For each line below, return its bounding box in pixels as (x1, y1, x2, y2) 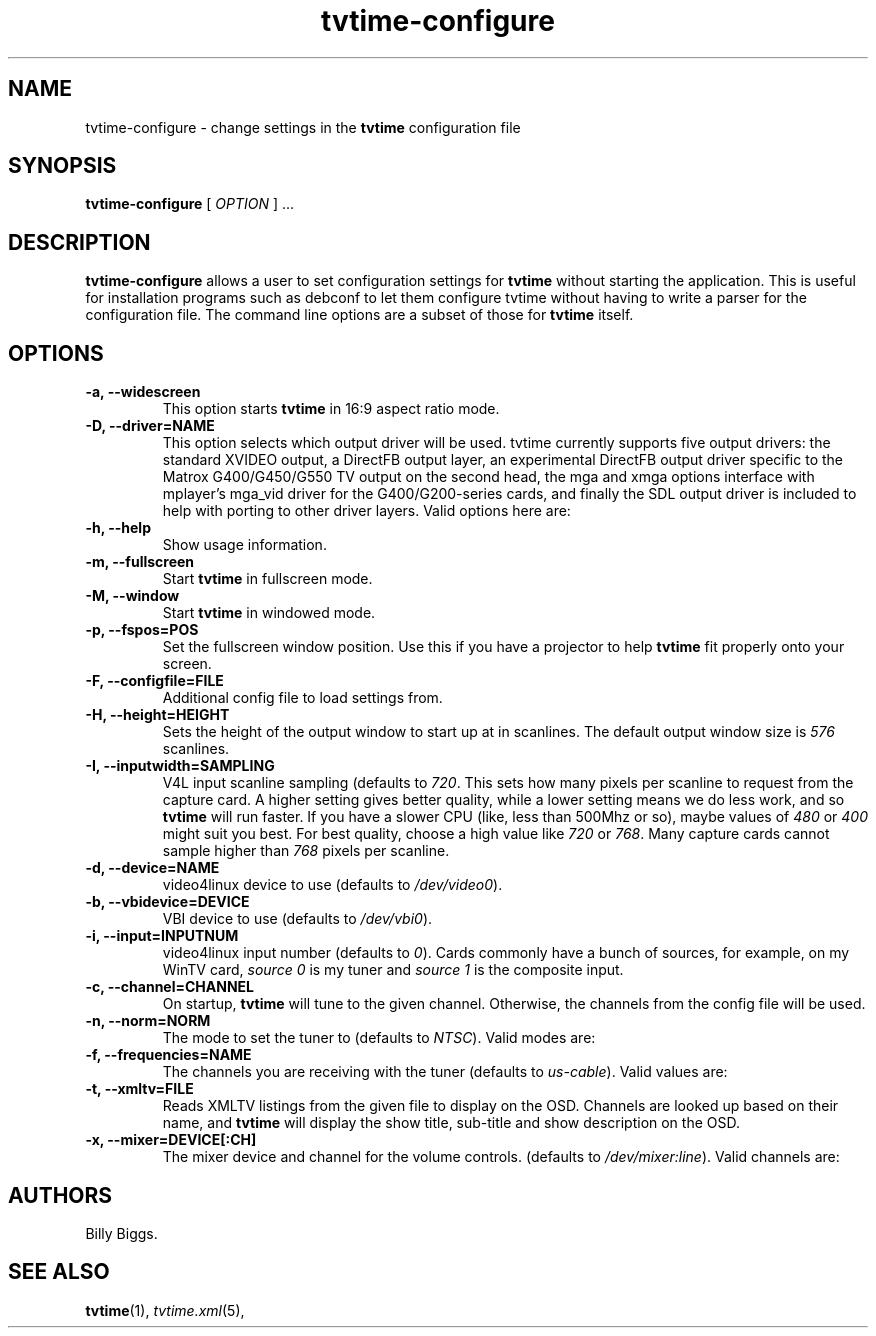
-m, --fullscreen (85, 553, 195, 571)
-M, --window (85, 587, 180, 605)
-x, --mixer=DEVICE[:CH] (85, 1131, 257, 1149)
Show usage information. (162, 536, 327, 554)
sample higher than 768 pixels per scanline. (162, 842, 450, 860)
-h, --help (85, 519, 151, 537)
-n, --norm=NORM (85, 1012, 211, 1030)
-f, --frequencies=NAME (85, 1046, 252, 1064)
